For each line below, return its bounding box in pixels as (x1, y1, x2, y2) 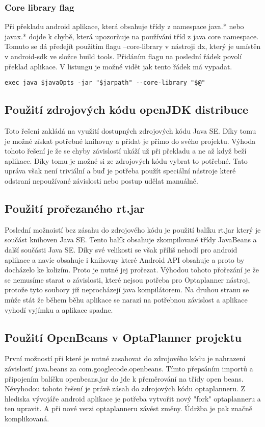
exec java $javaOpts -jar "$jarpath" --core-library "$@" (5, 79, 205, 87)
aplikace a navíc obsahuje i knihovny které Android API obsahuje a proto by (5, 254, 245, 265)
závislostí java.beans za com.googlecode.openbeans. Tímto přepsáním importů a (5, 363, 253, 373)
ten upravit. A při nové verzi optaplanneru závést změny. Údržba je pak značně (5, 403, 252, 414)
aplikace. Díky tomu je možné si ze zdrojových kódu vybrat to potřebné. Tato (5, 155, 248, 166)
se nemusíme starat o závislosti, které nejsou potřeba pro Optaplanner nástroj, (5, 274, 250, 285)
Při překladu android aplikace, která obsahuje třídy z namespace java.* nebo (5, 21, 244, 32)
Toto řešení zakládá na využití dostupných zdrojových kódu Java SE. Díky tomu (5, 125, 256, 136)
